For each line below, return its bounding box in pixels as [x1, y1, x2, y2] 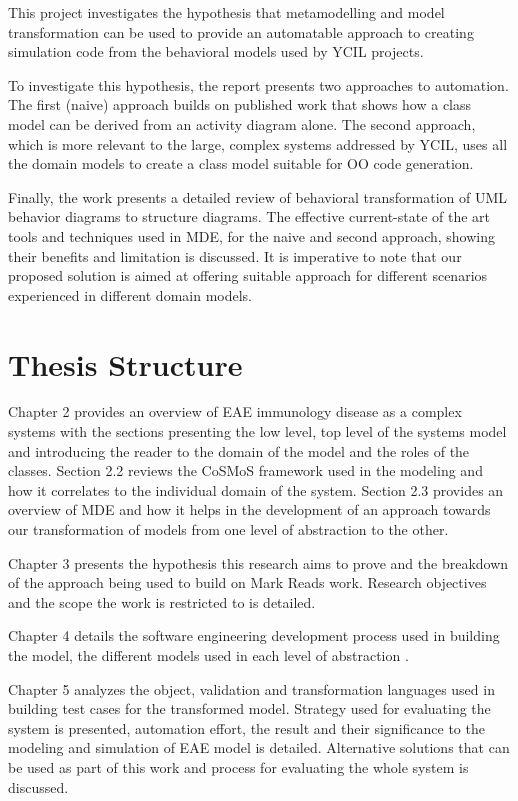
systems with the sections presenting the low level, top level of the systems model [8, 421, 507, 442]
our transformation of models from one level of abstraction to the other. [8, 519, 449, 539]
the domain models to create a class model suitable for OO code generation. [8, 153, 474, 174]
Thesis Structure [8, 343, 243, 384]
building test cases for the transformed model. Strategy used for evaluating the [8, 698, 491, 719]
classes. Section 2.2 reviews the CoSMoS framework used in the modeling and [8, 460, 483, 481]
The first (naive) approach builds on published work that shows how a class [8, 94, 472, 115]
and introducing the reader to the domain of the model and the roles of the [8, 440, 470, 461]
